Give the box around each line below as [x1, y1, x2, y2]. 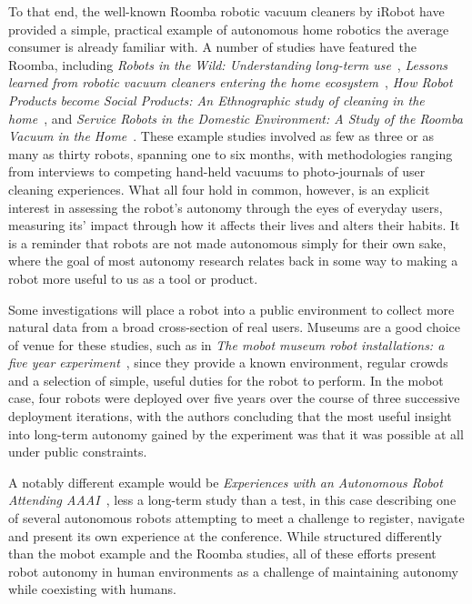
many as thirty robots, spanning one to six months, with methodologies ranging [8, 144, 453, 163]
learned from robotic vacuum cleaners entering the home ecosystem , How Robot [8, 73, 453, 92]
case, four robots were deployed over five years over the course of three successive [8, 388, 460, 408]
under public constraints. [8, 442, 147, 461]
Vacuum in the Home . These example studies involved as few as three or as [8, 126, 434, 146]
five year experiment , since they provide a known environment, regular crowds [8, 353, 448, 372]
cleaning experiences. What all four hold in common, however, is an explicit [8, 179, 430, 198]
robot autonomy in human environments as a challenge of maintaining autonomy [8, 561, 458, 580]
